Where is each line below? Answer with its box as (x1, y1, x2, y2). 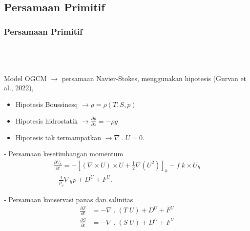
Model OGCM (4, 73, 47, 83)
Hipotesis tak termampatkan (15, 132, 101, 142)
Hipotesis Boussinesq (15, 99, 78, 109)
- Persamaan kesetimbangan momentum (4, 148, 124, 159)
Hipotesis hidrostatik (15, 115, 78, 126)
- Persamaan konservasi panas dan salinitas (4, 194, 133, 204)
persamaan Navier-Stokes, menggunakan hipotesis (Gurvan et (62, 73, 247, 83)
